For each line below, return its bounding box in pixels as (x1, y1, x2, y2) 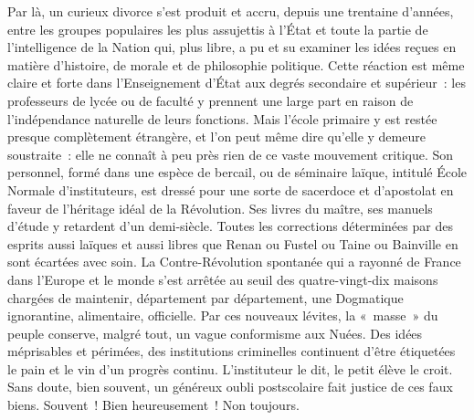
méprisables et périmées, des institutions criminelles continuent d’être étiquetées (7, 341, 456, 361)
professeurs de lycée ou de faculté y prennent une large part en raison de (7, 90, 414, 110)
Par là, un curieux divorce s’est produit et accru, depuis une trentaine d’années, (7, 2, 454, 20)
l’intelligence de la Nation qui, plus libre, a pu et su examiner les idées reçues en (7, 37, 457, 57)
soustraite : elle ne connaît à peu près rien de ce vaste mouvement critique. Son (7, 144, 454, 163)
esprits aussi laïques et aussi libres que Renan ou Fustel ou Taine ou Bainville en (7, 234, 458, 253)
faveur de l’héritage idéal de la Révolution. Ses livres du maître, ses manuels (7, 198, 433, 217)
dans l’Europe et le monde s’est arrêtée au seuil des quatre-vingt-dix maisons (7, 269, 438, 289)
